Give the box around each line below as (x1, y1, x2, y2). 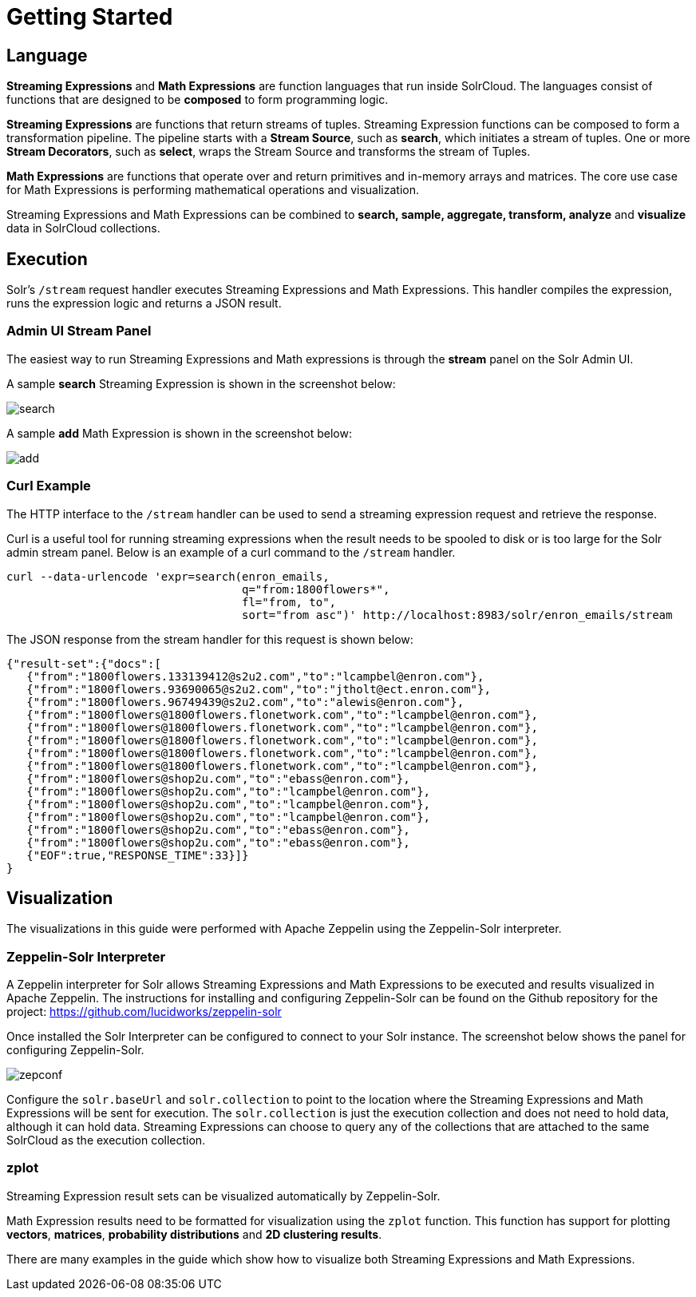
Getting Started (6, 3, 173, 30)
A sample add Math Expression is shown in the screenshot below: (6, 426, 352, 440)
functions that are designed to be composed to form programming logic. (6, 93, 389, 107)
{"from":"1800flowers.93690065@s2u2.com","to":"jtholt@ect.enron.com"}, (26, 682, 491, 696)
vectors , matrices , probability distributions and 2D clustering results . (6, 1227, 382, 1241)
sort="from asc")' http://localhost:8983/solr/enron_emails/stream (242, 608, 673, 621)
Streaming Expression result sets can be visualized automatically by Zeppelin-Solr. (6, 1188, 441, 1203)
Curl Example (6, 478, 91, 494)
